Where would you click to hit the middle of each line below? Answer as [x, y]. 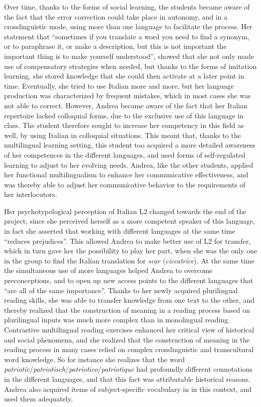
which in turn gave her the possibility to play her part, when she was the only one [131, 251]
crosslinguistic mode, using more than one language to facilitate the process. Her [128, 26]
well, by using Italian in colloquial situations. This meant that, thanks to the [122, 135]
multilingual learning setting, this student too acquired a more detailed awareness [130, 145]
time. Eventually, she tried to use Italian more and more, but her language [119, 85]
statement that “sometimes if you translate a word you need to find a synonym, [127, 36]
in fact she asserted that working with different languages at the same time [120, 231]
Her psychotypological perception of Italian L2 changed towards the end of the [125, 211]
